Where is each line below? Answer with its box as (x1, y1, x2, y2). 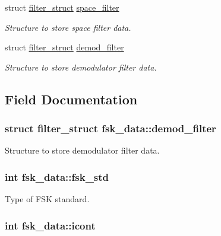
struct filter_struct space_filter (5, 1, 119, 13)
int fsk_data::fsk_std (5, 169, 109, 184)
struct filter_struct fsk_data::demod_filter (5, 121, 216, 136)
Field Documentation (5, 90, 138, 108)
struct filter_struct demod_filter (5, 41, 124, 53)
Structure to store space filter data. (5, 21, 131, 33)
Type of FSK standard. (5, 193, 90, 205)
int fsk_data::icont (5, 218, 96, 232)
